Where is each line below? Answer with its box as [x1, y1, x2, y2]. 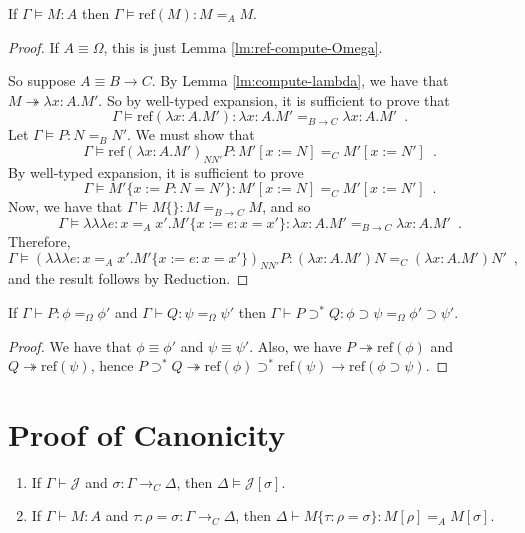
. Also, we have [249, 335, 342, 356]
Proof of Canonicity [8, 413, 286, 454]
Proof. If [8, 36, 59, 57]
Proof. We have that [8, 335, 132, 356]
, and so [262, 196, 311, 217]
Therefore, [8, 230, 71, 251]
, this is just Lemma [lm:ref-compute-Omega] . [103, 36, 383, 57]
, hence [90, 355, 134, 376]
